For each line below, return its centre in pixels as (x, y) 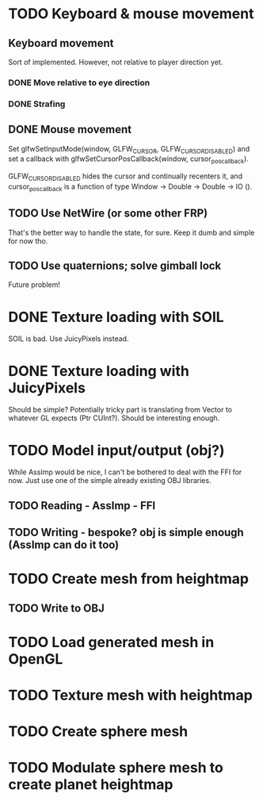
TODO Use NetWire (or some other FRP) (108, 214)
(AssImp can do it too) (64, 545)
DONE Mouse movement (70, 130)
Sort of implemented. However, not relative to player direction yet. (116, 62)
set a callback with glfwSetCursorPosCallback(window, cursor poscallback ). (129, 160)
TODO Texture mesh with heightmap (131, 696)
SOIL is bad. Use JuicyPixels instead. (69, 339)
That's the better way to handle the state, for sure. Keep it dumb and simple (131, 232)
